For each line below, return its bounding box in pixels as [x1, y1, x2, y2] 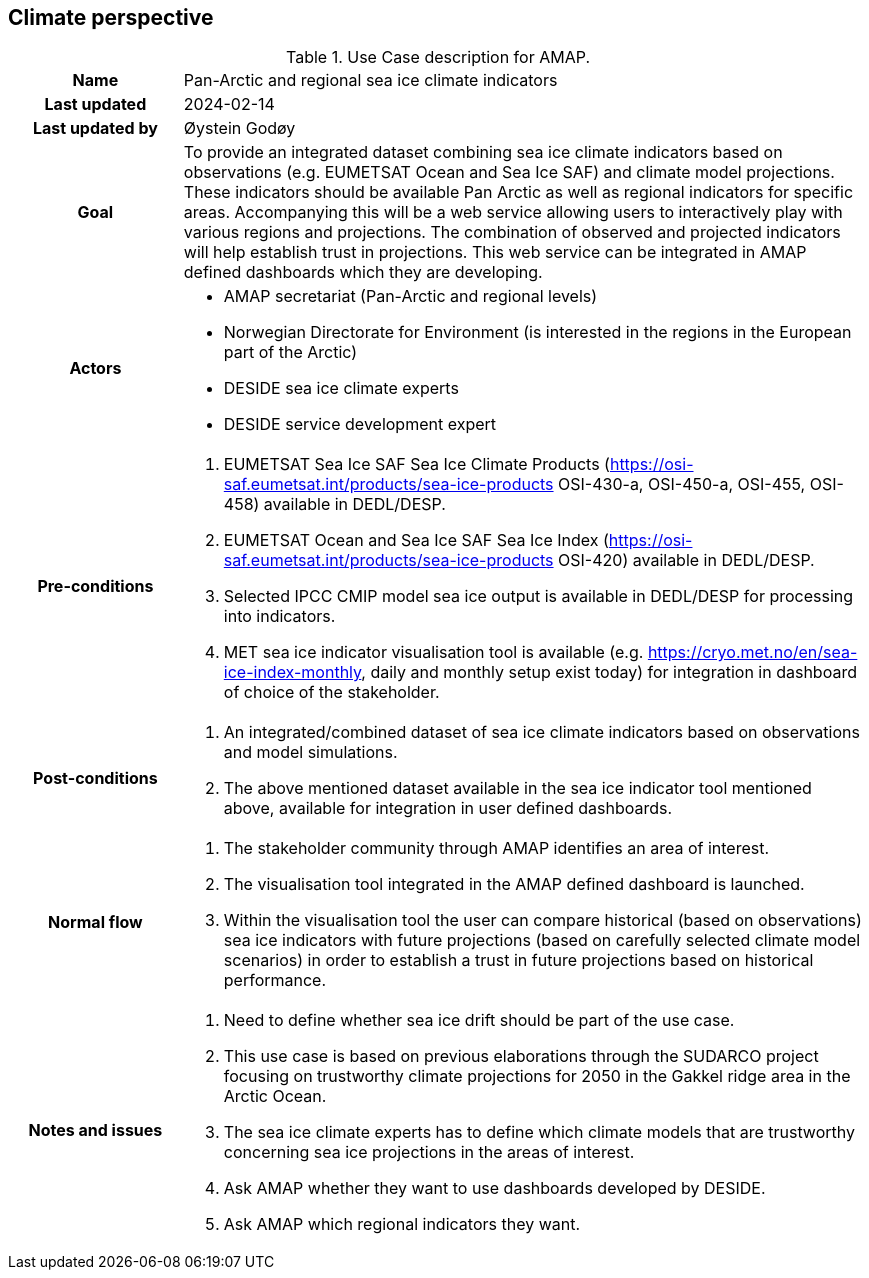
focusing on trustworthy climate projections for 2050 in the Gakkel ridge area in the [223, 1066, 851, 1087]
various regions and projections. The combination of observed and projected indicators [183, 222, 841, 243]
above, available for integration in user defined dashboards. [223, 798, 673, 819]
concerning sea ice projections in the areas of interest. [223, 1142, 635, 1163]
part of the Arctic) [223, 342, 358, 363]
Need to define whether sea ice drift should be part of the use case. [223, 1010, 735, 1031]
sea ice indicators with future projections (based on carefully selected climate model [223, 930, 861, 951]
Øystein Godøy [183, 118, 296, 139]
